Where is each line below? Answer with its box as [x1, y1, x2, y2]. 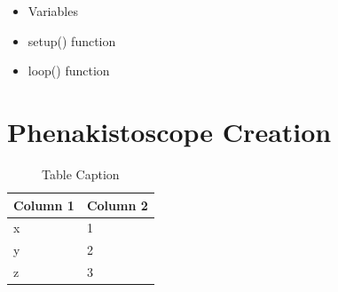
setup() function [28, 31, 116, 50]
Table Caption [42, 164, 120, 183]
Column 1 [13, 195, 75, 214]
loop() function [28, 61, 110, 80]
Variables [28, 2, 78, 20]
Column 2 [86, 195, 148, 214]
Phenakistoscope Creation [7, 113, 332, 149]
